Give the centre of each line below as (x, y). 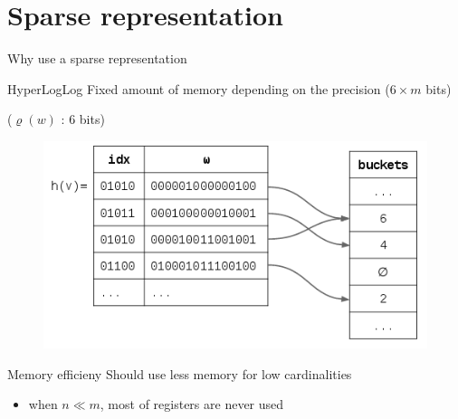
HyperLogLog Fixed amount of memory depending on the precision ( (199, 88)
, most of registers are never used (192, 404)
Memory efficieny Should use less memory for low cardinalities (180, 373)
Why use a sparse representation (97, 58)
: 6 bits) (83, 119)
